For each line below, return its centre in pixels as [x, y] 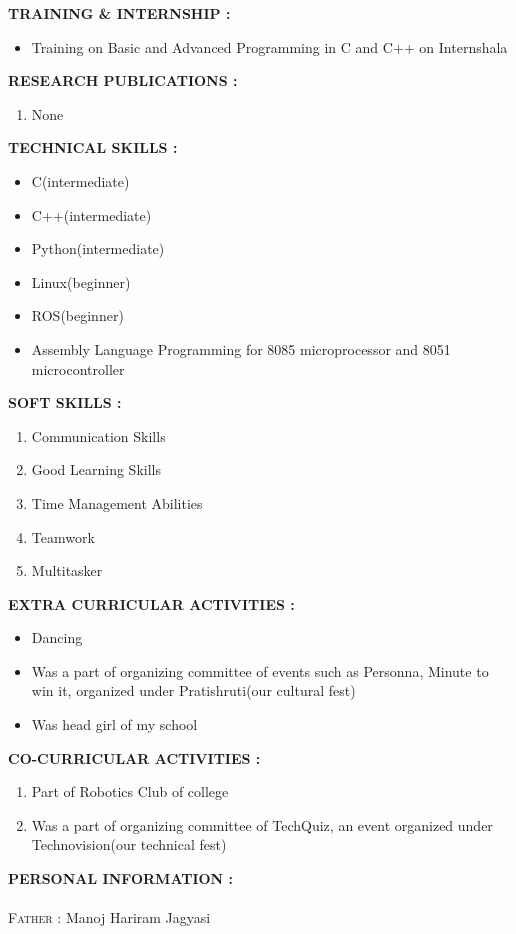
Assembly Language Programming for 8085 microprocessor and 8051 [241, 348]
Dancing [57, 637]
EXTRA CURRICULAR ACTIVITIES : [151, 603]
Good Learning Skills [96, 469]
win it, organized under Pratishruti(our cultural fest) [193, 690]
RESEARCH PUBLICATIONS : [123, 80]
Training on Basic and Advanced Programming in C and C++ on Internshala [269, 46]
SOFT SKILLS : [65, 402]
